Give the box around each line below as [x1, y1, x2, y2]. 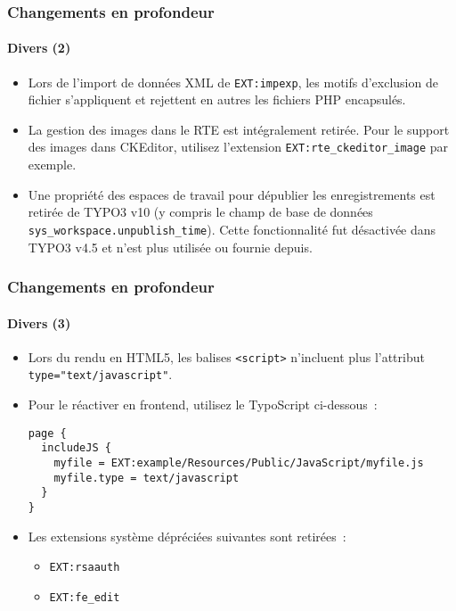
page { [28, 426, 67, 440]
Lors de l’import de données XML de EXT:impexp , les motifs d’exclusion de [28, 72, 438, 91]
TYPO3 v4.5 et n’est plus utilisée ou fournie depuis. [28, 237, 313, 256]
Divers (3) [7, 313, 71, 332]
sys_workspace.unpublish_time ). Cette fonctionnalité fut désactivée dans [28, 219, 436, 238]
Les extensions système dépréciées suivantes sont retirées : [28, 526, 346, 545]
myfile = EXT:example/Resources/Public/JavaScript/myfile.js [53, 457, 424, 470]
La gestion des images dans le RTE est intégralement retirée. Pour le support [28, 120, 450, 138]
